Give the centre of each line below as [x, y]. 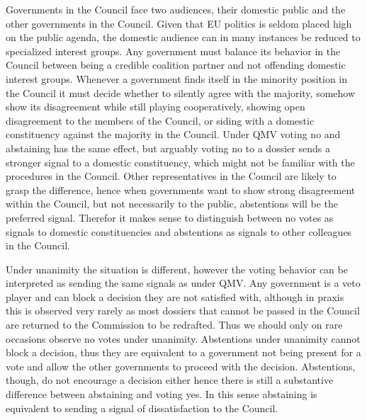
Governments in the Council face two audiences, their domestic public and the [176, 9]
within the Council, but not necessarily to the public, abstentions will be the [172, 204]
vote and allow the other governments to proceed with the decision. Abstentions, [181, 366]
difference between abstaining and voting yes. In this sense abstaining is [162, 394]
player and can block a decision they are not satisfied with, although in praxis [175, 296]
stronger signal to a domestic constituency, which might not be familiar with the [180, 162]
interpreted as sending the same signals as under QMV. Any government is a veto [183, 283]
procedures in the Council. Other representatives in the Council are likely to [171, 176]
